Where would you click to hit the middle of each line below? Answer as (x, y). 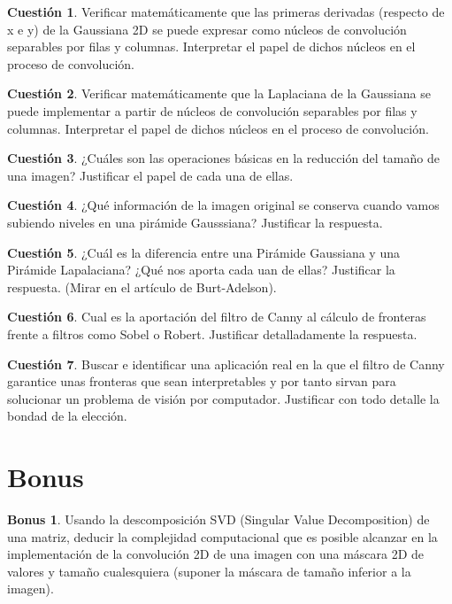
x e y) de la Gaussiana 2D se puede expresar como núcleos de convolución (207, 29)
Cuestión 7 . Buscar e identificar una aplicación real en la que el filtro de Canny (226, 364)
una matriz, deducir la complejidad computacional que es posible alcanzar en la (222, 536)
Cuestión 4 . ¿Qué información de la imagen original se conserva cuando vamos (223, 205)
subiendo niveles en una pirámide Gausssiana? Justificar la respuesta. (195, 222)
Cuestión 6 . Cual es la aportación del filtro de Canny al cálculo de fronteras (217, 317)
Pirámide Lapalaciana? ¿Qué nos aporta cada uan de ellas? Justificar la (201, 270)
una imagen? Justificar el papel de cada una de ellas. (150, 175)
